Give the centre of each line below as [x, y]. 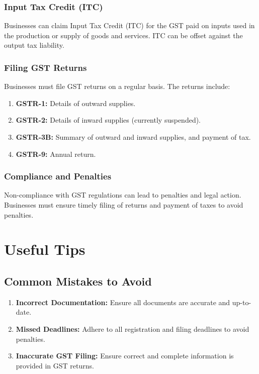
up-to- [242, 302]
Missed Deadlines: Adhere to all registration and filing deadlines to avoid [133, 329]
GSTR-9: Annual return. [56, 154]
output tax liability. [34, 45]
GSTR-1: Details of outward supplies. [76, 103]
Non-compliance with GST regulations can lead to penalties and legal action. [123, 195]
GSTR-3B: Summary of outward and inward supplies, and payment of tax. [133, 137]
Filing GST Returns [46, 67]
